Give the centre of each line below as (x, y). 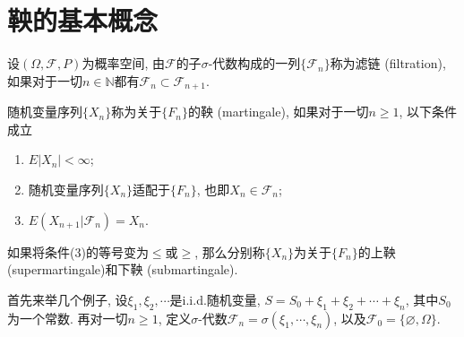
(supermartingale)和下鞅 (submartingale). (123, 269)
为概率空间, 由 (123, 63)
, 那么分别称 (230, 251)
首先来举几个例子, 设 (68, 299)
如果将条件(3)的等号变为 (78, 251)
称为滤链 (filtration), (388, 63)
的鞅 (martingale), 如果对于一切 (278, 112)
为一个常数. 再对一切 (68, 318)
